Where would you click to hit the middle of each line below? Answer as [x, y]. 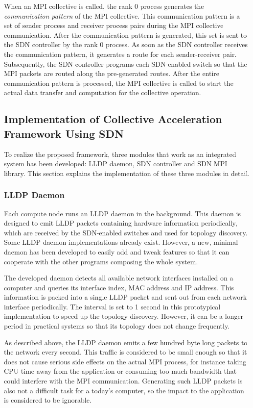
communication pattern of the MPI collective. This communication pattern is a [122, 15]
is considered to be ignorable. [48, 400]
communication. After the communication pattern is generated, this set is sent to [126, 35]
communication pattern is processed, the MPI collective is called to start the [119, 83]
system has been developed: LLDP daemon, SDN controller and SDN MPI [116, 164]
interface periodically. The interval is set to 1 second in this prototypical [112, 306]
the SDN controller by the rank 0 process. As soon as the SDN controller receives [126, 44]
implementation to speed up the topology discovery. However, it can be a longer [124, 316]
